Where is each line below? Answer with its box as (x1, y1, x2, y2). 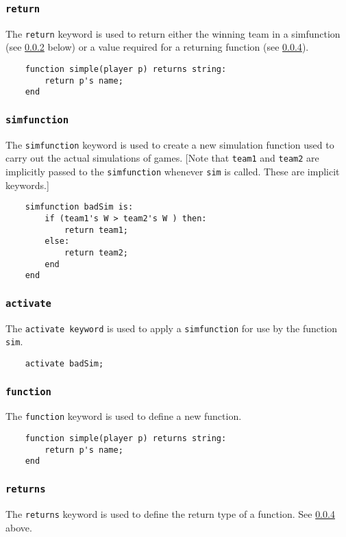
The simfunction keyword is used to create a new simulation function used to (5, 137, 334, 151)
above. (5, 520, 32, 534)
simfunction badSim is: (25, 202, 134, 212)
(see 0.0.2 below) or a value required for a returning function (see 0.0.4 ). (5, 40, 309, 54)
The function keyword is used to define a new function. (5, 409, 242, 423)
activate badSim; (25, 359, 104, 369)
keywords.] (5, 177, 49, 192)
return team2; (64, 247, 128, 258)
